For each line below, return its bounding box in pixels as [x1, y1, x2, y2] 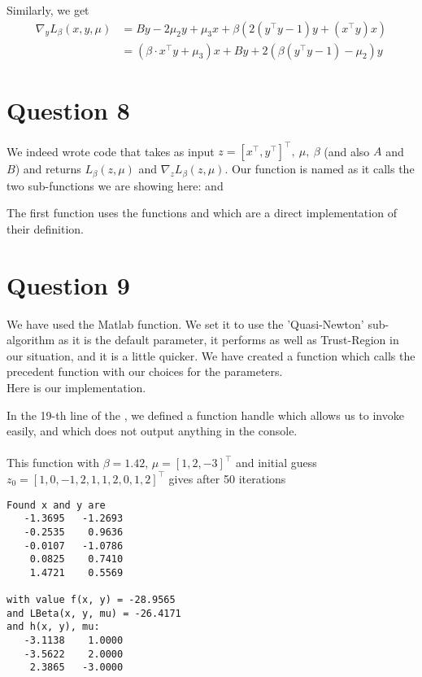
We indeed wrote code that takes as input [7, 142, 215, 159]
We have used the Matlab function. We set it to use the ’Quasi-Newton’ [7, 315, 364, 332]
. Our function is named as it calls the [224, 160, 415, 177]
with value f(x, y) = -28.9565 [7, 594, 176, 606]
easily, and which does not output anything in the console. [7, 422, 298, 439]
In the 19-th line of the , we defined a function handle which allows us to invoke [7, 406, 404, 423]
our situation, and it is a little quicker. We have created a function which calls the [7, 347, 415, 364]
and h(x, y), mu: [7, 621, 100, 633]
